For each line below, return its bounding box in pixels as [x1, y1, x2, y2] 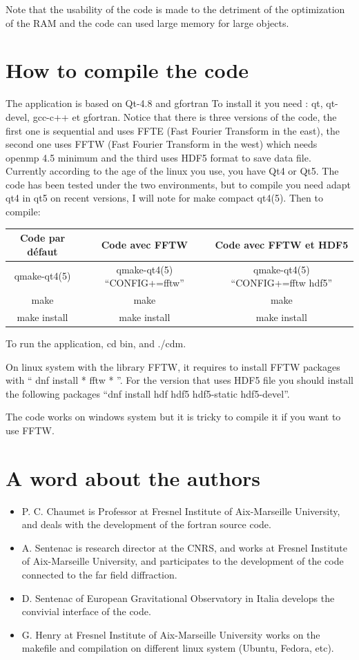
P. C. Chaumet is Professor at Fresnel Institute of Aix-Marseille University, [21, 503, 340, 518]
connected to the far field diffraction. [21, 567, 177, 582]
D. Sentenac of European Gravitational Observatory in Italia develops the [21, 590, 335, 605]
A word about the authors [6, 463, 261, 492]
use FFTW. [6, 423, 55, 437]
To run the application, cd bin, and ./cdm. [6, 336, 186, 350]
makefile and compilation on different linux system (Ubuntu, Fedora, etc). [21, 641, 334, 655]
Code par [19, 231, 66, 245]
